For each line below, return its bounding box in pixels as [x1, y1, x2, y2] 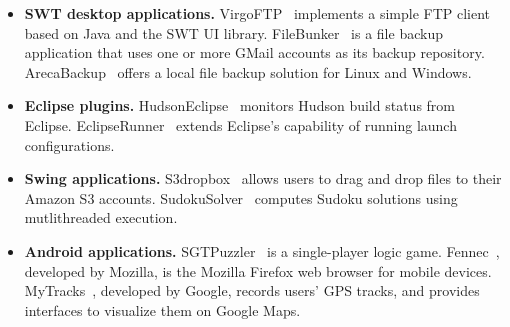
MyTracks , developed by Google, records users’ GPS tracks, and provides [24, 280, 480, 301]
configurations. [24, 134, 115, 155]
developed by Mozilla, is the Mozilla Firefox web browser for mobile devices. [24, 260, 492, 281]
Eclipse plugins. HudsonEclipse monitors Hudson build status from [24, 95, 455, 116]
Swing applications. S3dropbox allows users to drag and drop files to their [24, 168, 502, 189]
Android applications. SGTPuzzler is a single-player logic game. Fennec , [24, 240, 500, 261]
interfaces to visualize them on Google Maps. [24, 299, 301, 320]
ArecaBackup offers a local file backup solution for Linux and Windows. [24, 61, 472, 82]
